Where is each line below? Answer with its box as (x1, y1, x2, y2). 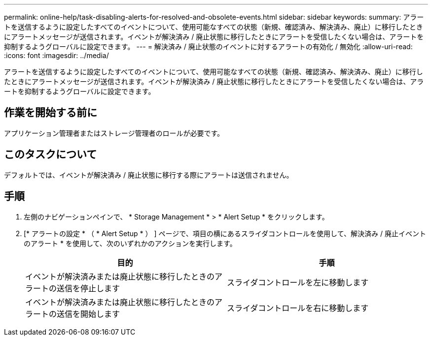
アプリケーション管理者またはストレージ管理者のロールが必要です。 (4, 128, 224, 137)
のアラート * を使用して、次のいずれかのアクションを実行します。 (24, 239, 237, 247)
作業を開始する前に (4, 106, 97, 119)
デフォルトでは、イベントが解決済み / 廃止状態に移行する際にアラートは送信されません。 (4, 170, 293, 179)
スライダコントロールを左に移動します (227, 277, 369, 287)
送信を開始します (57, 309, 120, 319)
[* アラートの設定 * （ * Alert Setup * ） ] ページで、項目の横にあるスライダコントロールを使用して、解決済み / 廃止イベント (24, 229, 426, 238)
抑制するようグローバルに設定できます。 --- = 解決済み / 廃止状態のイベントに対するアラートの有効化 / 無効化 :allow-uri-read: (4, 42, 413, 51)
